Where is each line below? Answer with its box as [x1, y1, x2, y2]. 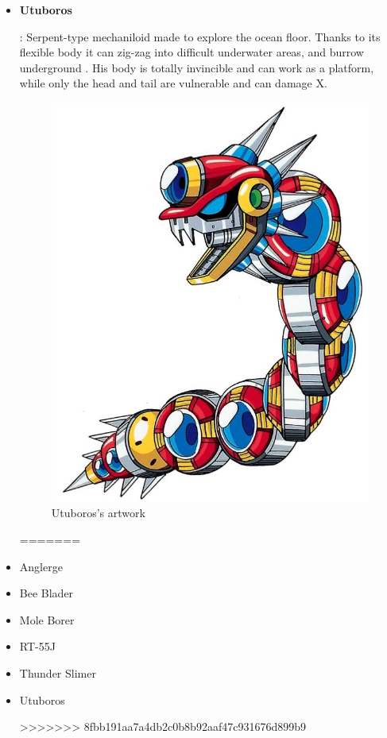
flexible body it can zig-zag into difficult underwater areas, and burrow [19, 44, 364, 60]
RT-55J [19, 638, 56, 655]
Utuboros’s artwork [51, 504, 145, 521]
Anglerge [19, 558, 63, 574]
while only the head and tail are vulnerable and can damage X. [19, 75, 327, 91]
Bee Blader [19, 585, 74, 601]
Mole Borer [19, 611, 75, 628]
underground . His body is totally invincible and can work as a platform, [19, 59, 374, 75]
